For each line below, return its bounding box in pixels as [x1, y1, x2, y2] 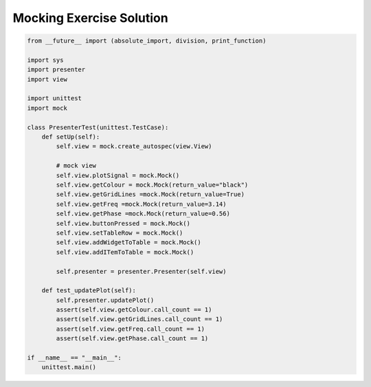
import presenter [27, 66, 86, 73]
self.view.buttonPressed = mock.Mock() [56, 220, 190, 227]
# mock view [56, 162, 96, 169]
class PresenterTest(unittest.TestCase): [27, 124, 169, 131]
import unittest [27, 95, 82, 102]
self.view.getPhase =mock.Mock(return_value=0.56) [56, 210, 230, 218]
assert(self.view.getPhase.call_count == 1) [56, 335, 209, 342]
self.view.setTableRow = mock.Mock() [56, 228, 183, 237]
